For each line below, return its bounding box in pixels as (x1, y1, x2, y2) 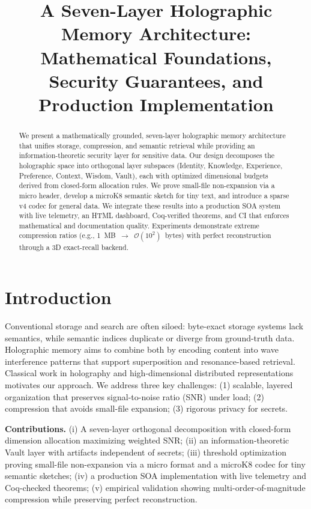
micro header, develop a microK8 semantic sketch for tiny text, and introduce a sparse (19, 190, 289, 200)
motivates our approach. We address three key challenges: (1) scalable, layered (5, 379, 293, 391)
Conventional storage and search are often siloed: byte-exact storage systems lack (5, 320, 304, 332)
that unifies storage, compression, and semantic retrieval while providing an (19, 140, 255, 150)
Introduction (5, 285, 112, 309)
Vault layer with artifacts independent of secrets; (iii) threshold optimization (5, 446, 287, 459)
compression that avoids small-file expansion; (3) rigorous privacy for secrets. (5, 402, 288, 415)
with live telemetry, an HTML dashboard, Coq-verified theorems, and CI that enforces (19, 210, 289, 221)
